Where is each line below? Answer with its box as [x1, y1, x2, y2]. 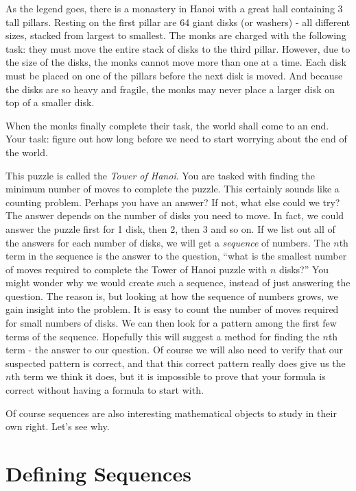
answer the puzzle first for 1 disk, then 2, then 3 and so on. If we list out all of [5, 221, 335, 236]
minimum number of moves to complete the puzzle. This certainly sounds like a [5, 181, 340, 196]
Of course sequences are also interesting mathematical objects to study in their [5, 405, 337, 420]
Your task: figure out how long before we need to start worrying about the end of [5, 131, 347, 146]
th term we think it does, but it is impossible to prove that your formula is [11, 369, 326, 383]
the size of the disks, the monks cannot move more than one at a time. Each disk [5, 55, 346, 69]
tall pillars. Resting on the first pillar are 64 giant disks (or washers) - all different [5, 14, 351, 29]
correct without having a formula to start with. [5, 383, 204, 397]
